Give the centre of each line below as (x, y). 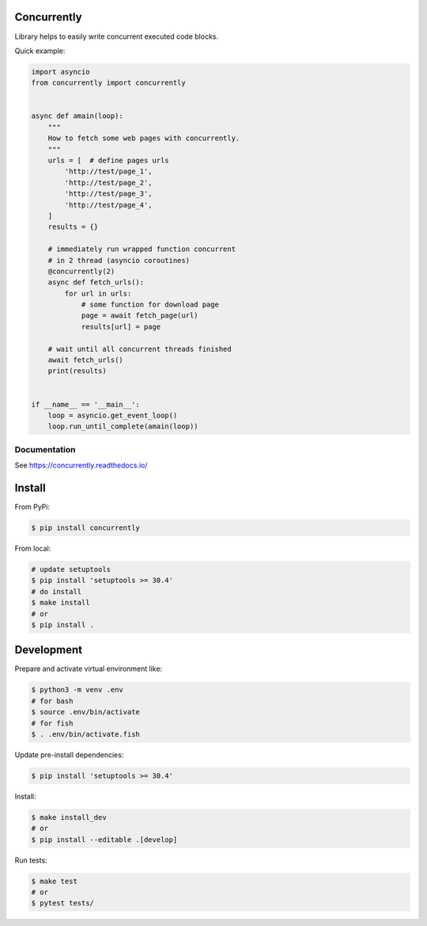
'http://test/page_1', (109, 171)
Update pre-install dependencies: (69, 755)
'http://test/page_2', (109, 183)
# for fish (52, 723)
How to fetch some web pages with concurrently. (144, 138)
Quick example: (40, 51)
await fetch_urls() (86, 360)
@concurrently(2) (81, 271)
